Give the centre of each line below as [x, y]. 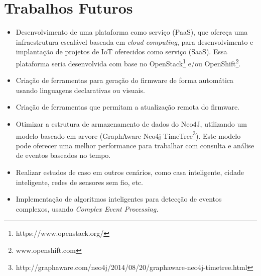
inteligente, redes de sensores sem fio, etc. [79, 182]
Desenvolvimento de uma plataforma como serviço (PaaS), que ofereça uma [132, 32]
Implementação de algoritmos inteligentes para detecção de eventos [119, 199]
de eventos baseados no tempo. [63, 155]
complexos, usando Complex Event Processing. [87, 208]
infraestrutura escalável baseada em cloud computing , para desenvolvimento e [135, 41]
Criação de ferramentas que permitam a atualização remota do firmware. [127, 107]
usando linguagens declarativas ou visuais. [80, 90]
